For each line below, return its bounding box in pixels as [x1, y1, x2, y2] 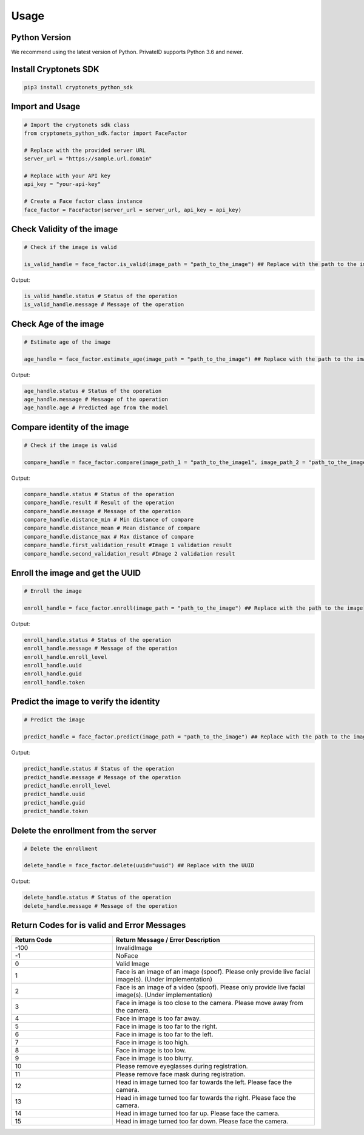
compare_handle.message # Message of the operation [24, 508, 181, 514]
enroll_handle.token [24, 679, 85, 686]
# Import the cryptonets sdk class [24, 121, 130, 128]
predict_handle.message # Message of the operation [24, 774, 181, 780]
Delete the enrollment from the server [11, 825, 157, 836]
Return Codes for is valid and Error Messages [11, 920, 186, 930]
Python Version [11, 32, 72, 43]
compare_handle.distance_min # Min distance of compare [24, 516, 194, 523]
